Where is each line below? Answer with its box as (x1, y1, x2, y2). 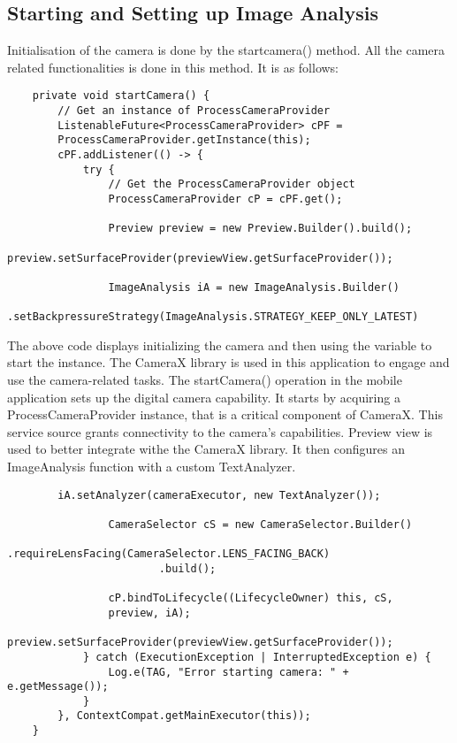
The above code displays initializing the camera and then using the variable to (7, 335, 432, 354)
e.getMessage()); (7, 680, 109, 693)
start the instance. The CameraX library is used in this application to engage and (7, 353, 450, 371)
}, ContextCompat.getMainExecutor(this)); (57, 709, 311, 723)
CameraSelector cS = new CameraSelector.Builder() (108, 517, 413, 531)
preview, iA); (108, 606, 191, 619)
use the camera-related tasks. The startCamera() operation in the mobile (7, 371, 402, 389)
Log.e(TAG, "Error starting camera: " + (108, 665, 349, 678)
